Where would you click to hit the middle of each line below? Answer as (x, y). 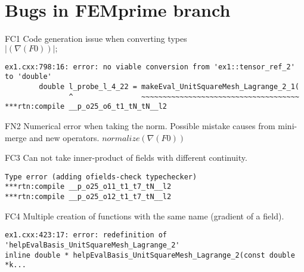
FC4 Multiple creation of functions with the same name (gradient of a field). (145, 216)
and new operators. (64, 137)
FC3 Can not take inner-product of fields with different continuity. (126, 158)
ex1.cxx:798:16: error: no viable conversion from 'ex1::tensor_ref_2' (150, 67)
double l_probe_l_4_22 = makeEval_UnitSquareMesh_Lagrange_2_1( (169, 87)
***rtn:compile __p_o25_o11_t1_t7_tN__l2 (88, 187)
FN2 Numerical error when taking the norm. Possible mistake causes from (140, 126)
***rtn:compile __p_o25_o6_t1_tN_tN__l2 (86, 107)
